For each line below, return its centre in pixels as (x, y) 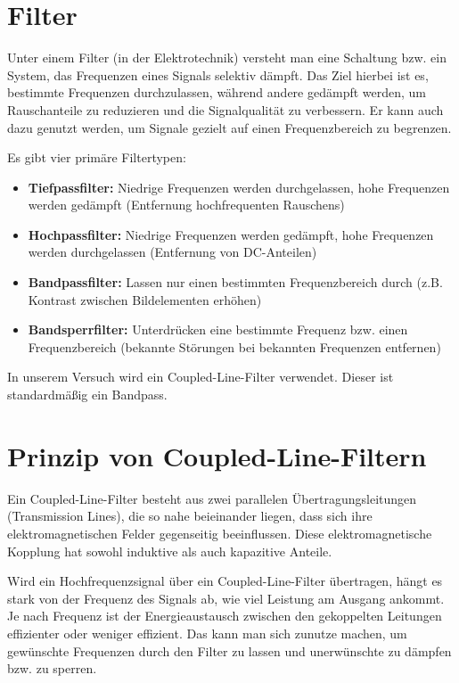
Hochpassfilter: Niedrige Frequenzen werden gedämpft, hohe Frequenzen (231, 234)
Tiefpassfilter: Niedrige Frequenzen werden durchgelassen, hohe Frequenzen (239, 187)
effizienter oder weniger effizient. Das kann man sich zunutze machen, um (207, 633)
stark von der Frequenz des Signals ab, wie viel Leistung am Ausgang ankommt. (226, 598)
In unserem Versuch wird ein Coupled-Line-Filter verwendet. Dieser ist (201, 377)
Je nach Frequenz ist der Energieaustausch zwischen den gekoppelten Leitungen (225, 616)
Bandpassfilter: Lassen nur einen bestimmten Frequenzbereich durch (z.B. (235, 282)
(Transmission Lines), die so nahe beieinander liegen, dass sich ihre (190, 516)
